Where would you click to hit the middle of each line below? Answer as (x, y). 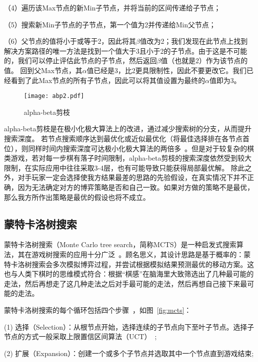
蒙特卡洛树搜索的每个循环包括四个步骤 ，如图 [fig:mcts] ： (98, 310)
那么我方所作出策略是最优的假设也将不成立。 (77, 197)
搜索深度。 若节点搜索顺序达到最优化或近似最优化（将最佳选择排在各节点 (123, 138)
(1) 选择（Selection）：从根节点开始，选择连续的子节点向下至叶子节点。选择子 (129, 326)
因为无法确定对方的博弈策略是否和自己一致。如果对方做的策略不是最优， (136, 187)
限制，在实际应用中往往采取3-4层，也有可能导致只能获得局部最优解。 (116, 167)
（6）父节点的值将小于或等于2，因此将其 (70, 41)
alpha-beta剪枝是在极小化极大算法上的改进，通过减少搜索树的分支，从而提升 (128, 129)
